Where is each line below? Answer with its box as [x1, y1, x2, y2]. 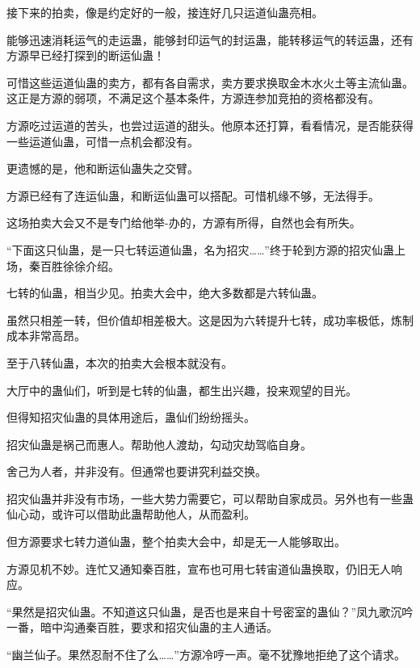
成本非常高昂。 [6, 327, 86, 344]
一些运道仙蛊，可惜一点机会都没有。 [6, 132, 199, 149]
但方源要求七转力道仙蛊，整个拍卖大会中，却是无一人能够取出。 [6, 533, 346, 550]
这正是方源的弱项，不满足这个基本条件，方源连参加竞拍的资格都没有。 [6, 90, 380, 107]
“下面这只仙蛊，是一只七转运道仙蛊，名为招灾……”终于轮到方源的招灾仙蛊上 [6, 241, 405, 258]
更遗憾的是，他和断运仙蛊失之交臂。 [6, 160, 199, 177]
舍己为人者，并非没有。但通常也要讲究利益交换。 [6, 463, 267, 480]
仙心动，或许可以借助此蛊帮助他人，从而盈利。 [6, 506, 255, 523]
